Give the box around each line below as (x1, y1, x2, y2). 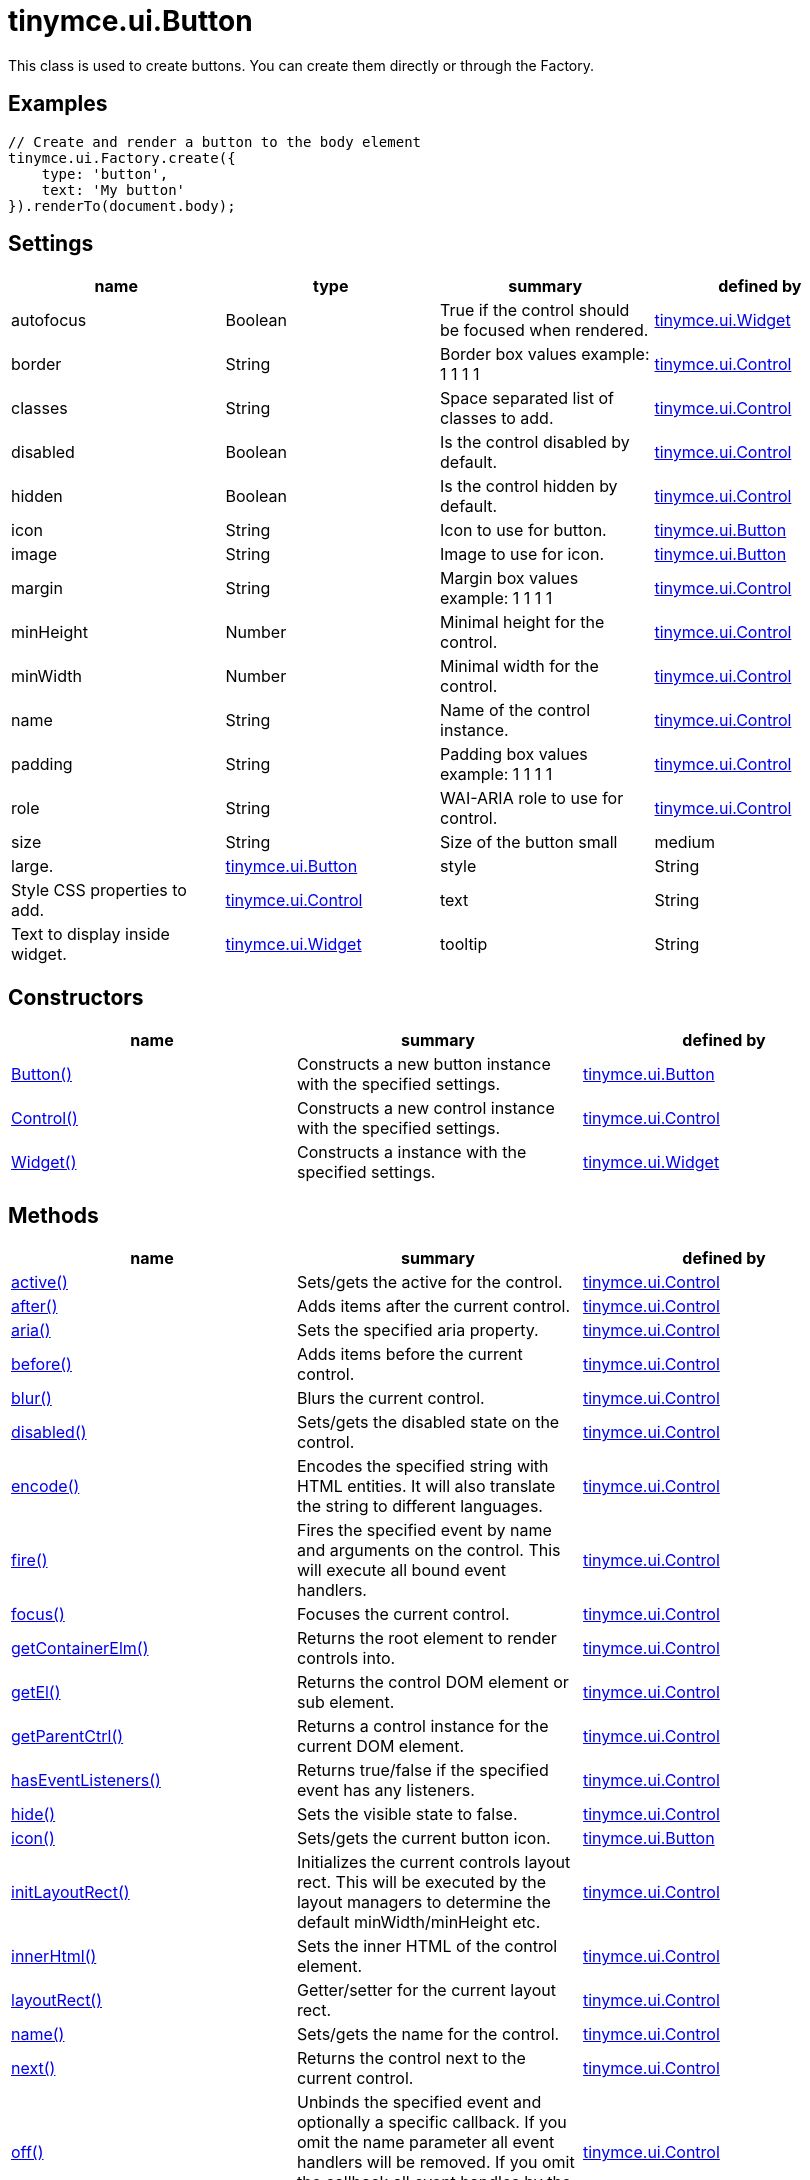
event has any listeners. (296, 1780, 475, 1801)
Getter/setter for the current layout (296, 1980, 556, 2001)
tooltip (440, 934, 488, 955)
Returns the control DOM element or (296, 1672, 569, 1693)
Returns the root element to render (296, 1628, 557, 1649)
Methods (8, 1202, 99, 1228)
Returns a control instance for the (296, 1716, 549, 1737)
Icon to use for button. (440, 520, 607, 541)
